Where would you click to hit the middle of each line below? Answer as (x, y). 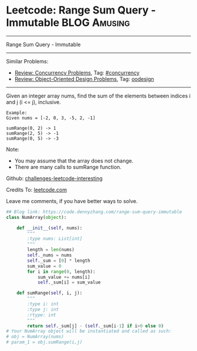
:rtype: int (42, 315)
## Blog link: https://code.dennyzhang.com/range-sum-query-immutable (94, 212)
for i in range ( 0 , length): (61, 271)
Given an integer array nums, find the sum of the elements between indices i (98, 96)
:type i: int (43, 304)
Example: (17, 113)
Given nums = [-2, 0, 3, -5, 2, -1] (51, 118)
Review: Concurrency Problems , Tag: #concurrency (77, 72)
